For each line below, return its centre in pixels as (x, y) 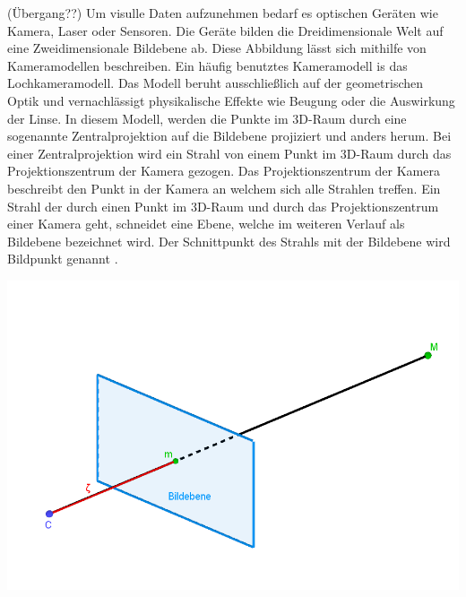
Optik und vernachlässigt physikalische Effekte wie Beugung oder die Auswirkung (231, 100)
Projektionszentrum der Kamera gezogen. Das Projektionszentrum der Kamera (224, 171)
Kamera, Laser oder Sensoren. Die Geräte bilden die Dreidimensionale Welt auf (225, 30)
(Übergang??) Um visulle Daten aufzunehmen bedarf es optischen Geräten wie (223, 13)
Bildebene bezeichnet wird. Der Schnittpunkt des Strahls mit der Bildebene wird (229, 241)
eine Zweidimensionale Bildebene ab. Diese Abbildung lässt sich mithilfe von (217, 48)
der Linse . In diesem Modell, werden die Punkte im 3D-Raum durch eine (207, 118)
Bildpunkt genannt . (63, 259)
